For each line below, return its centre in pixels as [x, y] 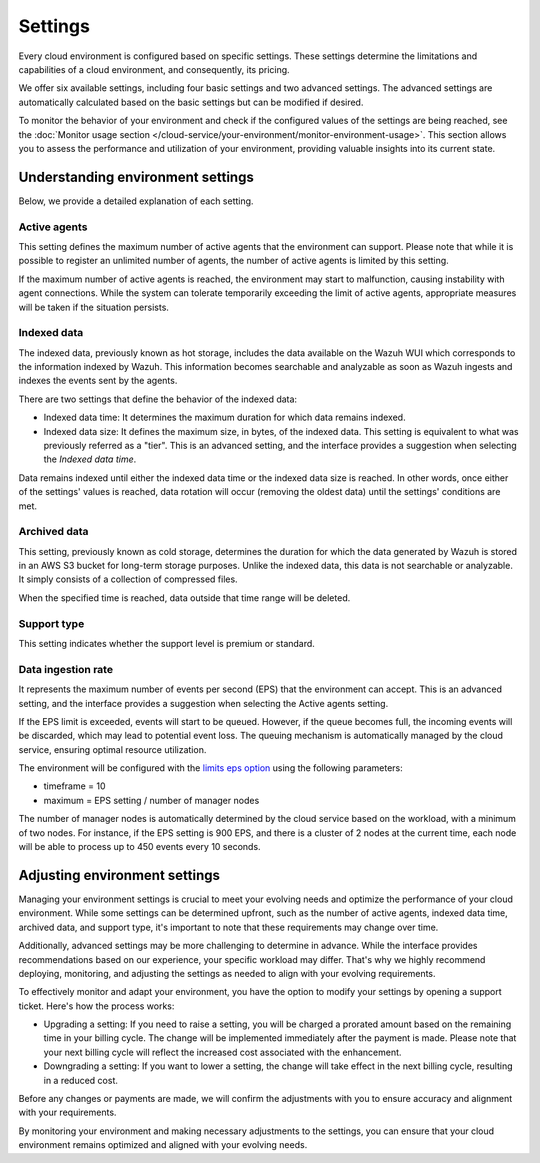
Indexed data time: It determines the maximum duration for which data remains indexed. [224, 417]
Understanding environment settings [136, 176]
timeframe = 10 [74, 786]
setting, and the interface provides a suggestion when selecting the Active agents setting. [203, 703]
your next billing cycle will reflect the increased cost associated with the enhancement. [222, 1052]
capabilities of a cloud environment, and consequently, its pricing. [154, 69]
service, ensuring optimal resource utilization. [112, 749]
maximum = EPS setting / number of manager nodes [151, 800]
